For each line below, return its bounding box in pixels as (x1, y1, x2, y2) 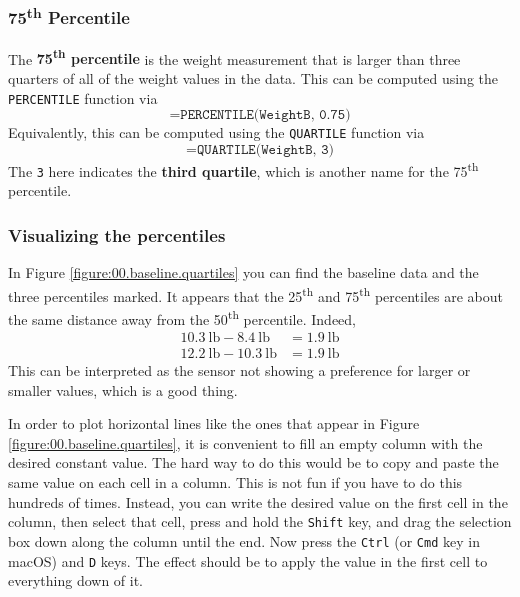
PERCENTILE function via (8, 87, 158, 108)
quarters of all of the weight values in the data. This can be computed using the (8, 67, 498, 88)
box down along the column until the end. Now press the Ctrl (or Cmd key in (8, 530, 480, 551)
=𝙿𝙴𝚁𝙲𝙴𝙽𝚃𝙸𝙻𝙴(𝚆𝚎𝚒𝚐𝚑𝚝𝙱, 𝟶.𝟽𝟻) (169, 108, 351, 123)
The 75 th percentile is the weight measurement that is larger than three (8, 45, 461, 69)
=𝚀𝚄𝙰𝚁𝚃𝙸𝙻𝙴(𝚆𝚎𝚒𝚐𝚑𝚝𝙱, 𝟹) (186, 142, 334, 157)
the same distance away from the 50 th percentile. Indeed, (8, 305, 356, 329)
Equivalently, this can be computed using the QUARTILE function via (8, 122, 425, 143)
